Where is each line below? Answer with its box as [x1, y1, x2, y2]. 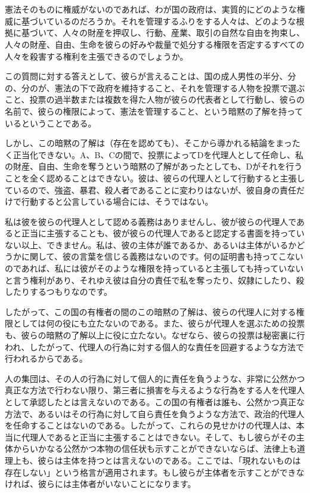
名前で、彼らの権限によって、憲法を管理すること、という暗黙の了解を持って [5, 104, 303, 117]
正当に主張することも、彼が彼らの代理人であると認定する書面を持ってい [21, 227, 305, 239]
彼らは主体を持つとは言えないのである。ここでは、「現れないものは [38, 454, 301, 466]
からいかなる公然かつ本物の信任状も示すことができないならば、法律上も [13, 442, 297, 455]
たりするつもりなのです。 [13, 285, 113, 298]
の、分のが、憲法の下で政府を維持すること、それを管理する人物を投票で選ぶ [5, 81, 305, 94]
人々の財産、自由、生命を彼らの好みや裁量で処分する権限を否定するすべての [5, 38, 305, 50]
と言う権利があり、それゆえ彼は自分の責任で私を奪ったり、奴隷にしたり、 [5, 273, 296, 286]
